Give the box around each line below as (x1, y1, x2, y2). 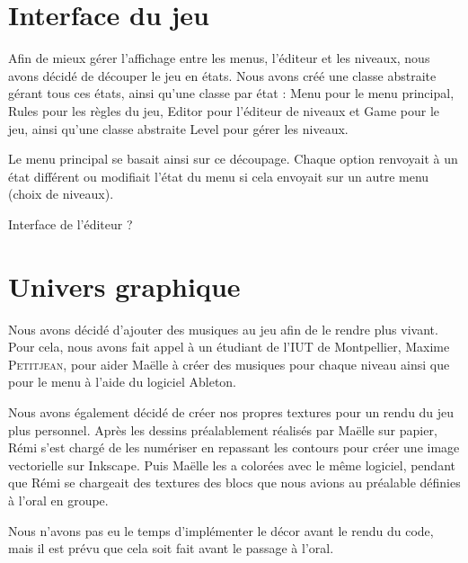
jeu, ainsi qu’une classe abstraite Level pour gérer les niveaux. (8, 119, 349, 138)
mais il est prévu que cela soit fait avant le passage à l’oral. (8, 539, 334, 558)
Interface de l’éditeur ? (8, 214, 133, 233)
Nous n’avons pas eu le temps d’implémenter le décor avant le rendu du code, (8, 521, 434, 540)
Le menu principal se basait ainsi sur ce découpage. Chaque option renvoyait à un (8, 149, 458, 168)
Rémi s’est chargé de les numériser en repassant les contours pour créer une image (8, 438, 460, 457)
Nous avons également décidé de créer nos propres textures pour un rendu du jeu (8, 402, 455, 421)
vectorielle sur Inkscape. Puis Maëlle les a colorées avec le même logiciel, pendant (8, 455, 455, 474)
